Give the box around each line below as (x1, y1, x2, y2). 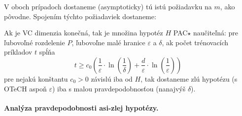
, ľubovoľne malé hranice (71, 37, 145, 47)
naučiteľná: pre (193, 28, 239, 38)
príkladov (4, 47, 33, 57)
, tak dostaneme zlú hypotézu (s (140, 73, 238, 84)
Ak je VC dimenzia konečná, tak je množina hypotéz (4, 28, 163, 38)
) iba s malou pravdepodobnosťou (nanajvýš (52, 83, 186, 93)
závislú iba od (91, 73, 133, 84)
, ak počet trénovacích (162, 37, 229, 47)
